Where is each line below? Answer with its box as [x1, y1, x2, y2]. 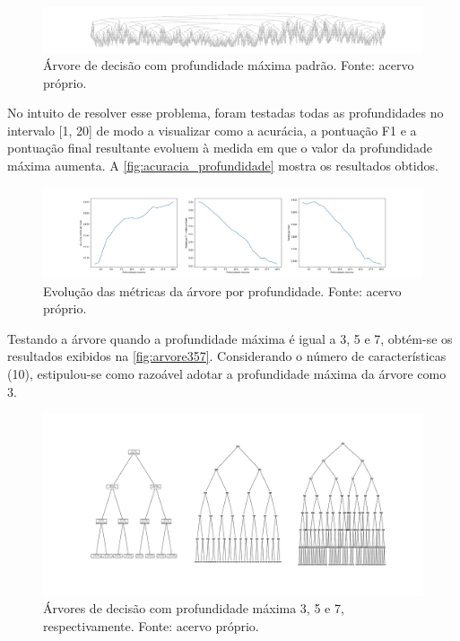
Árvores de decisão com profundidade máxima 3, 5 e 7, [43, 599, 344, 618]
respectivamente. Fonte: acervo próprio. [43, 616, 259, 635]
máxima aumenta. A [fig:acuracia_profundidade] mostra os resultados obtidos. [7, 156, 438, 175]
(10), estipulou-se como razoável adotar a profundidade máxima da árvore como [7, 364, 447, 383]
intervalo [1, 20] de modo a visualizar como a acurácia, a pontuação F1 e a [7, 120, 417, 139]
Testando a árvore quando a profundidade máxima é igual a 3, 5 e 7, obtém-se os [7, 329, 453, 347]
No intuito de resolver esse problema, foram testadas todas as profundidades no [7, 103, 444, 122]
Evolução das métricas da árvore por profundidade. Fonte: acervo [43, 281, 402, 300]
